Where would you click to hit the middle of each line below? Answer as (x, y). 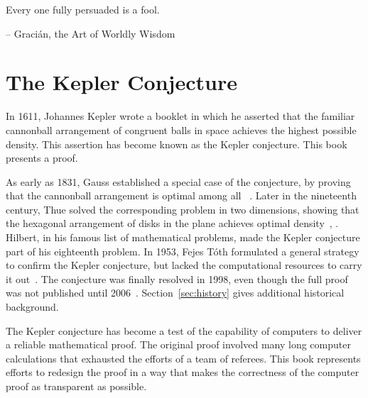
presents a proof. (42, 158)
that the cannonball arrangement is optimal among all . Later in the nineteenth (181, 195)
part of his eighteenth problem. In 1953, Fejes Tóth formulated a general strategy (183, 251)
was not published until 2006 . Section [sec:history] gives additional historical (175, 293)
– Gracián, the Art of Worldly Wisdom (91, 33)
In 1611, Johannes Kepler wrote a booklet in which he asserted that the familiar (180, 116)
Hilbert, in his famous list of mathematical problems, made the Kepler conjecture (183, 237)
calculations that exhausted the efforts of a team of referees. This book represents (183, 358)
